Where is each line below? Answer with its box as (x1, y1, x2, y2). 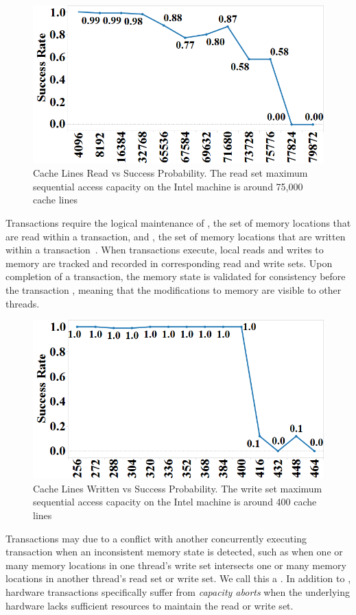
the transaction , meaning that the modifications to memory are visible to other (5, 283, 342, 297)
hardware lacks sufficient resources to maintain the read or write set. (5, 598, 294, 612)
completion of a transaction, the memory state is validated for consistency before (5, 269, 346, 284)
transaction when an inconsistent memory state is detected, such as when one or (5, 544, 343, 559)
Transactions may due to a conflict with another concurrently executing (5, 531, 307, 545)
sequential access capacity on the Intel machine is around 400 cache (33, 494, 317, 509)
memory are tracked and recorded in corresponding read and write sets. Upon (5, 255, 333, 270)
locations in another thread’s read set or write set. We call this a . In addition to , (5, 571, 351, 586)
